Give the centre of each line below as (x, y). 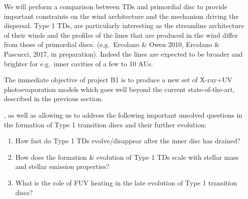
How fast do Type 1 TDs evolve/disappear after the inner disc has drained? (128, 141)
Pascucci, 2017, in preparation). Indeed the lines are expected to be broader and (123, 54)
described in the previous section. (54, 99)
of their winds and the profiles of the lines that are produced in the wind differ (121, 35)
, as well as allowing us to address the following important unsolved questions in (123, 115)
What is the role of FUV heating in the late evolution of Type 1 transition (126, 182)
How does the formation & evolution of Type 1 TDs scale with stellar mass (127, 157)
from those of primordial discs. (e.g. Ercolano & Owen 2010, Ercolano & (112, 44)
